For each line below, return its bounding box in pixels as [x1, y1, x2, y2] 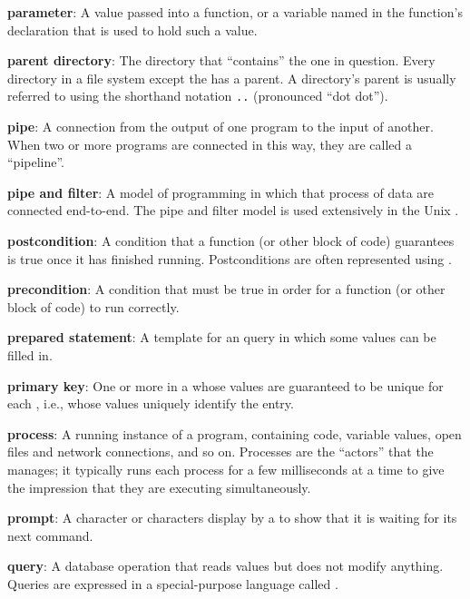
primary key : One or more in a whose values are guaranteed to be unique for [7, 376, 444, 395]
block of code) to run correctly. [7, 297, 180, 316]
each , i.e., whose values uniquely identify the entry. [7, 394, 294, 413]
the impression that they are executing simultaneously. [7, 477, 311, 496]
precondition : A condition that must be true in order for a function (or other [7, 280, 446, 299]
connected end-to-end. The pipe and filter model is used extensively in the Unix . [7, 201, 459, 220]
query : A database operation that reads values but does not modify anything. [7, 556, 444, 575]
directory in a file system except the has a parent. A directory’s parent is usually [7, 68, 456, 87]
